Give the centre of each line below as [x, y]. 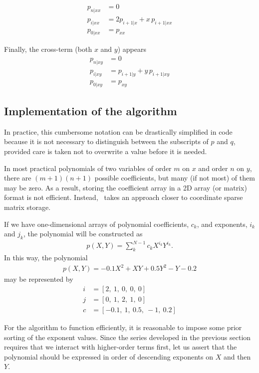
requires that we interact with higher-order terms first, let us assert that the [121, 347]
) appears [132, 49]
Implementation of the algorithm [91, 110]
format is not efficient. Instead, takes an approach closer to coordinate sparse [124, 197]
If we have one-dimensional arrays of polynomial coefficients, [97, 224]
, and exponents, [222, 224]
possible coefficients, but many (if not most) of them [175, 178]
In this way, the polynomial [46, 258]
